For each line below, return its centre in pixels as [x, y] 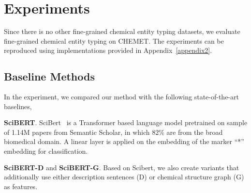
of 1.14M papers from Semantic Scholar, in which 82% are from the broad [113, 132]
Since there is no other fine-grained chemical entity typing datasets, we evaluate [122, 31]
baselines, [18, 106]
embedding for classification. [46, 151]
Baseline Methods [49, 76]
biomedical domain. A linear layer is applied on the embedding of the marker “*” [124, 141]
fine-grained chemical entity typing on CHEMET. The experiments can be [114, 40]
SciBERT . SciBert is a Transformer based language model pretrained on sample [126, 122]
